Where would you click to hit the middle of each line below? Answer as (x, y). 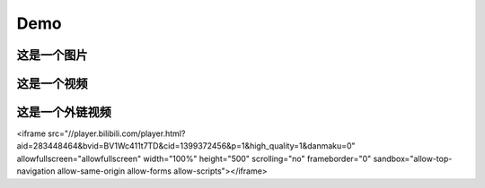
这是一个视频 (52, 84)
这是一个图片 (52, 55)
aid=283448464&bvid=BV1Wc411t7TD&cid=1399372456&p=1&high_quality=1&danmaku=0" (186, 146)
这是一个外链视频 (64, 112)
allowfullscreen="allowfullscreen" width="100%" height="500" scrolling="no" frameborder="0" (194, 158)
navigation (36, 171)
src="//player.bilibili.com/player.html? (117, 133)
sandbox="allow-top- (413, 158)
